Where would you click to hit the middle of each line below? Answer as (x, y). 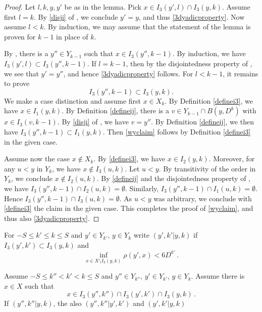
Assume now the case (37, 159)
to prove (17, 83)
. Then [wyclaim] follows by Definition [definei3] (177, 131)
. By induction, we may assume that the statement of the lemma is (147, 27)
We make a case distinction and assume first (73, 100)
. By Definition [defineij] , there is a (115, 110)
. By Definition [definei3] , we (209, 100)
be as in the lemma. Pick (103, 7)
